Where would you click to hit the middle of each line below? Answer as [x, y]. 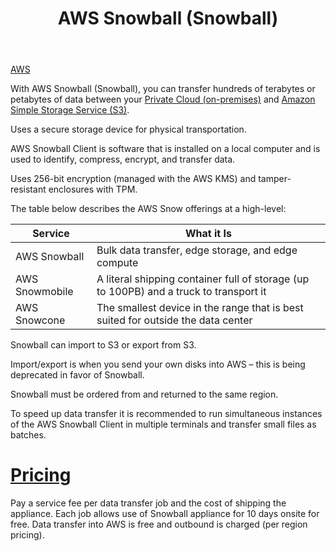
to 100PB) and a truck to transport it [181, 292]
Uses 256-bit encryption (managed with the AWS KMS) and [133, 179]
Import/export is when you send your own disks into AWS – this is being [158, 364]
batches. [28, 435]
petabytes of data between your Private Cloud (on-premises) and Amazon [163, 99]
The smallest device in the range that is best [200, 308]
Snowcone [40, 320]
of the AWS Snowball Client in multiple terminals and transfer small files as [163, 424]
